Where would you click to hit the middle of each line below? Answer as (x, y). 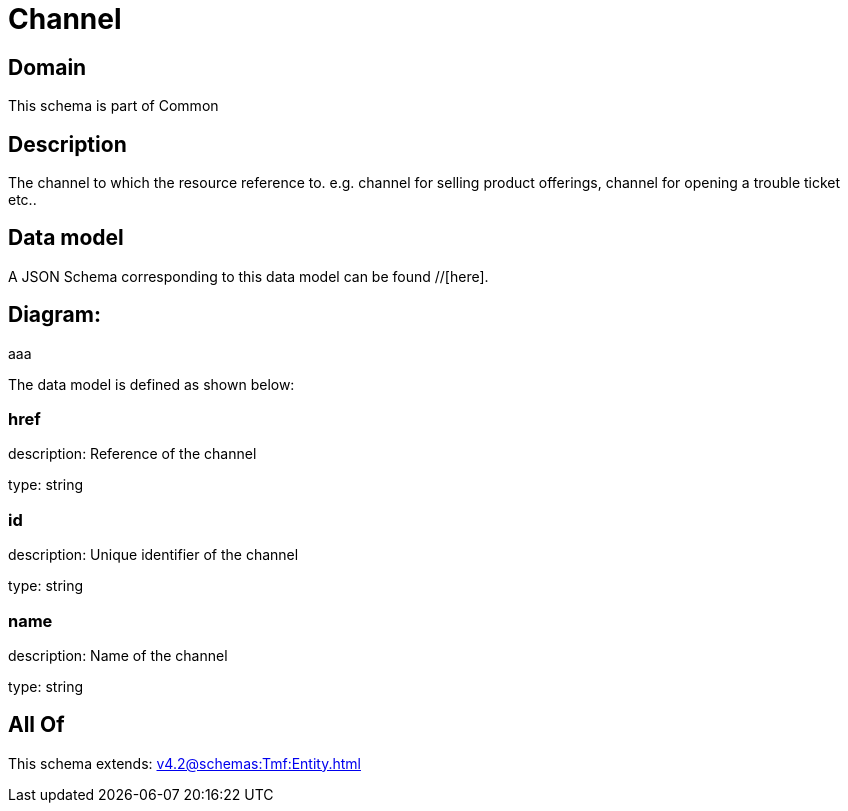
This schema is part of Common (113, 106)
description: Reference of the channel (132, 454)
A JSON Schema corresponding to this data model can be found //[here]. (248, 276)
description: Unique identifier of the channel (153, 555)
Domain (47, 67)
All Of (36, 725)
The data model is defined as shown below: (151, 384)
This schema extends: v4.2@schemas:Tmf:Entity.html (184, 763)
